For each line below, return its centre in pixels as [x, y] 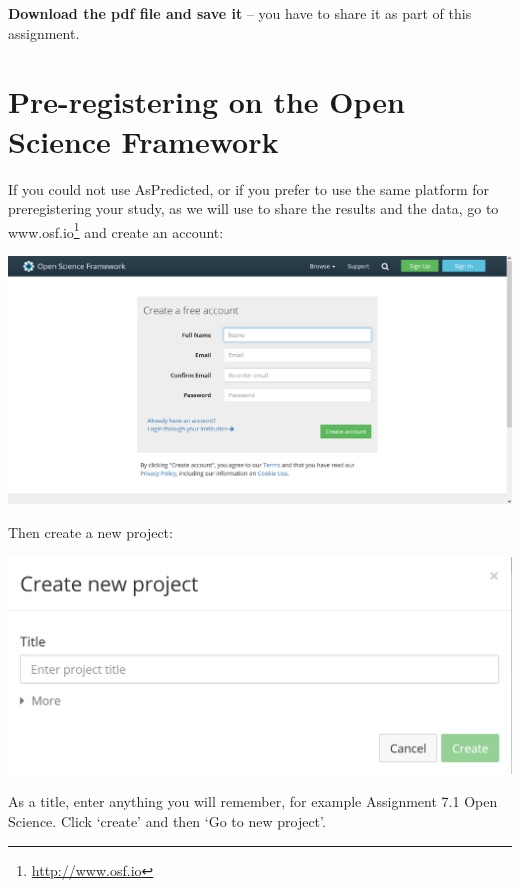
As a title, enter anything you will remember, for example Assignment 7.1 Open [253, 801]
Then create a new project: [90, 532]
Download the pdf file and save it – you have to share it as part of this [240, 13]
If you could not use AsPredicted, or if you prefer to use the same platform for [249, 188]
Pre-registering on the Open [206, 101]
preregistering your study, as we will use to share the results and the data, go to [253, 208]
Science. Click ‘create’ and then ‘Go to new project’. [167, 820]
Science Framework [143, 140]
